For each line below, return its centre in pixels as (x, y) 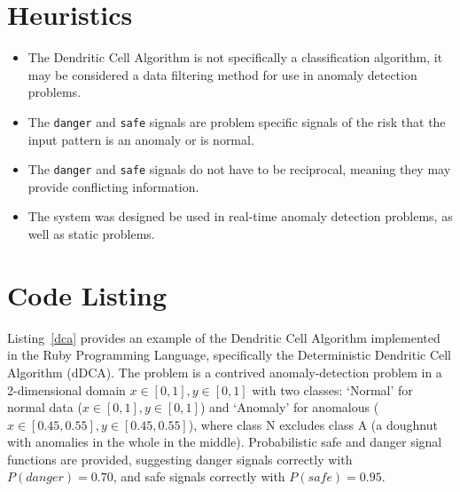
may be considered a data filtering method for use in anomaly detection (222, 74)
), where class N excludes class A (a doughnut (313, 424)
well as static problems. (91, 234)
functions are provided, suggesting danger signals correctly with (180, 459)
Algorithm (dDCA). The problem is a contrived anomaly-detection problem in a (225, 372)
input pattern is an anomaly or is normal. (141, 139)
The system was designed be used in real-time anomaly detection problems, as (240, 216)
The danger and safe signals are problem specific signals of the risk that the (237, 121)
